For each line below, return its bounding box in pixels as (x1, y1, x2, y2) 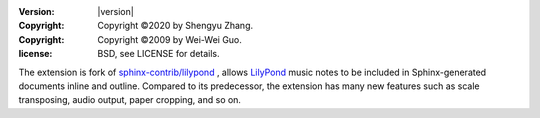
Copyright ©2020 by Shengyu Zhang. (97, 20, 254, 32)
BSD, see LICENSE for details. (97, 48, 220, 60)
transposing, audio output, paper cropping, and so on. (18, 94, 242, 106)
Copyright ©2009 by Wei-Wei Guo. (97, 33, 242, 45)
